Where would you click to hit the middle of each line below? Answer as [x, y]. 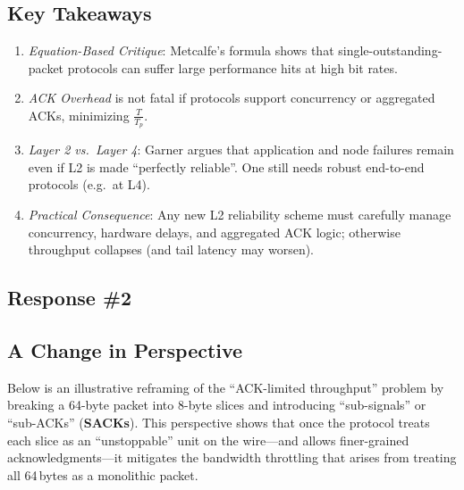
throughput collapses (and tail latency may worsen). [171, 249]
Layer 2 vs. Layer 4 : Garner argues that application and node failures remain [241, 149]
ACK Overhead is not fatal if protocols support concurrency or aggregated [232, 98]
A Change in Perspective [125, 349]
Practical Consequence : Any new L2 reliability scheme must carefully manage [240, 214]
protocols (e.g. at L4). [89, 184]
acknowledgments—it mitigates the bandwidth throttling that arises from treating [232, 457]
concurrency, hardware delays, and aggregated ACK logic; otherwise [214, 232]
